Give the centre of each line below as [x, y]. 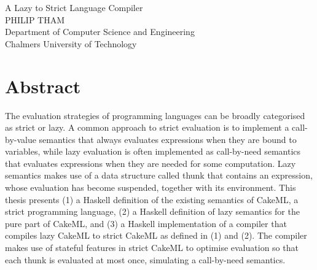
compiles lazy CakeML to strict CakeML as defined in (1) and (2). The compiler [156, 235]
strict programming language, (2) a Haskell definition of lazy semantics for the [152, 211]
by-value [21, 139]
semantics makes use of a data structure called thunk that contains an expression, [159, 175]
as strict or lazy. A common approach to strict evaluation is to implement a [147, 127]
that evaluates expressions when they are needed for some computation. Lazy [151, 163]
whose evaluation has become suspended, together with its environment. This [151, 187]
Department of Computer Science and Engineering [100, 32]
